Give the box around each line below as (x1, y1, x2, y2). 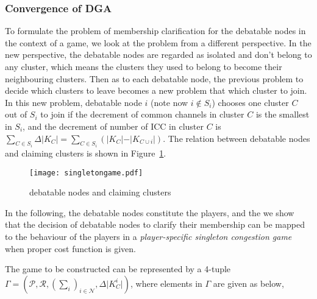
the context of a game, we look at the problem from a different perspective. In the (5, 36, 312, 49)
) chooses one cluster (212, 96, 289, 108)
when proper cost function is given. (5, 242, 136, 255)
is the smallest (255, 108, 310, 121)
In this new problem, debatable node (5, 96, 142, 108)
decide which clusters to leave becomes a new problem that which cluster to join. (5, 84, 307, 97)
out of (5, 108, 27, 121)
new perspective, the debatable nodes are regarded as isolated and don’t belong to (5, 48, 312, 61)
